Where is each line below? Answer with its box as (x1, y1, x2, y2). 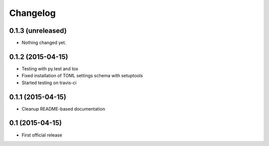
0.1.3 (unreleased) (9, 26, 67, 35)
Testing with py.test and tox (21, 65, 78, 72)
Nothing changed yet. (21, 40, 67, 46)
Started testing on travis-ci (21, 80, 77, 86)
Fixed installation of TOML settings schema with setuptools (21, 73, 143, 79)
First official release (21, 132, 62, 138)
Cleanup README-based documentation (21, 106, 106, 112)
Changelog (9, 7, 56, 18)
